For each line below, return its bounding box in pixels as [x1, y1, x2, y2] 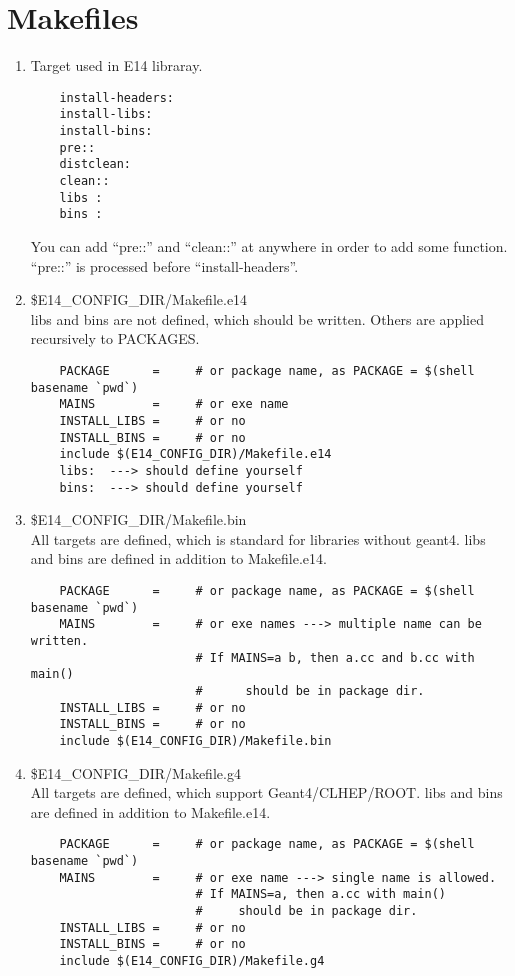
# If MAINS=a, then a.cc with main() [195, 887, 447, 902]
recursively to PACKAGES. [30, 328, 200, 349]
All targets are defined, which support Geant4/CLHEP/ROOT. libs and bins [30, 782, 503, 803]
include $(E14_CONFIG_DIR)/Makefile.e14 [59, 447, 332, 462]
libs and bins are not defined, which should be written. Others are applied [30, 308, 484, 329]
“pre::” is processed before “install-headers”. [30, 255, 299, 276]
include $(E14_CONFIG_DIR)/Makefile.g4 [59, 953, 325, 968]
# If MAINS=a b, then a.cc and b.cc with [195, 650, 475, 665]
